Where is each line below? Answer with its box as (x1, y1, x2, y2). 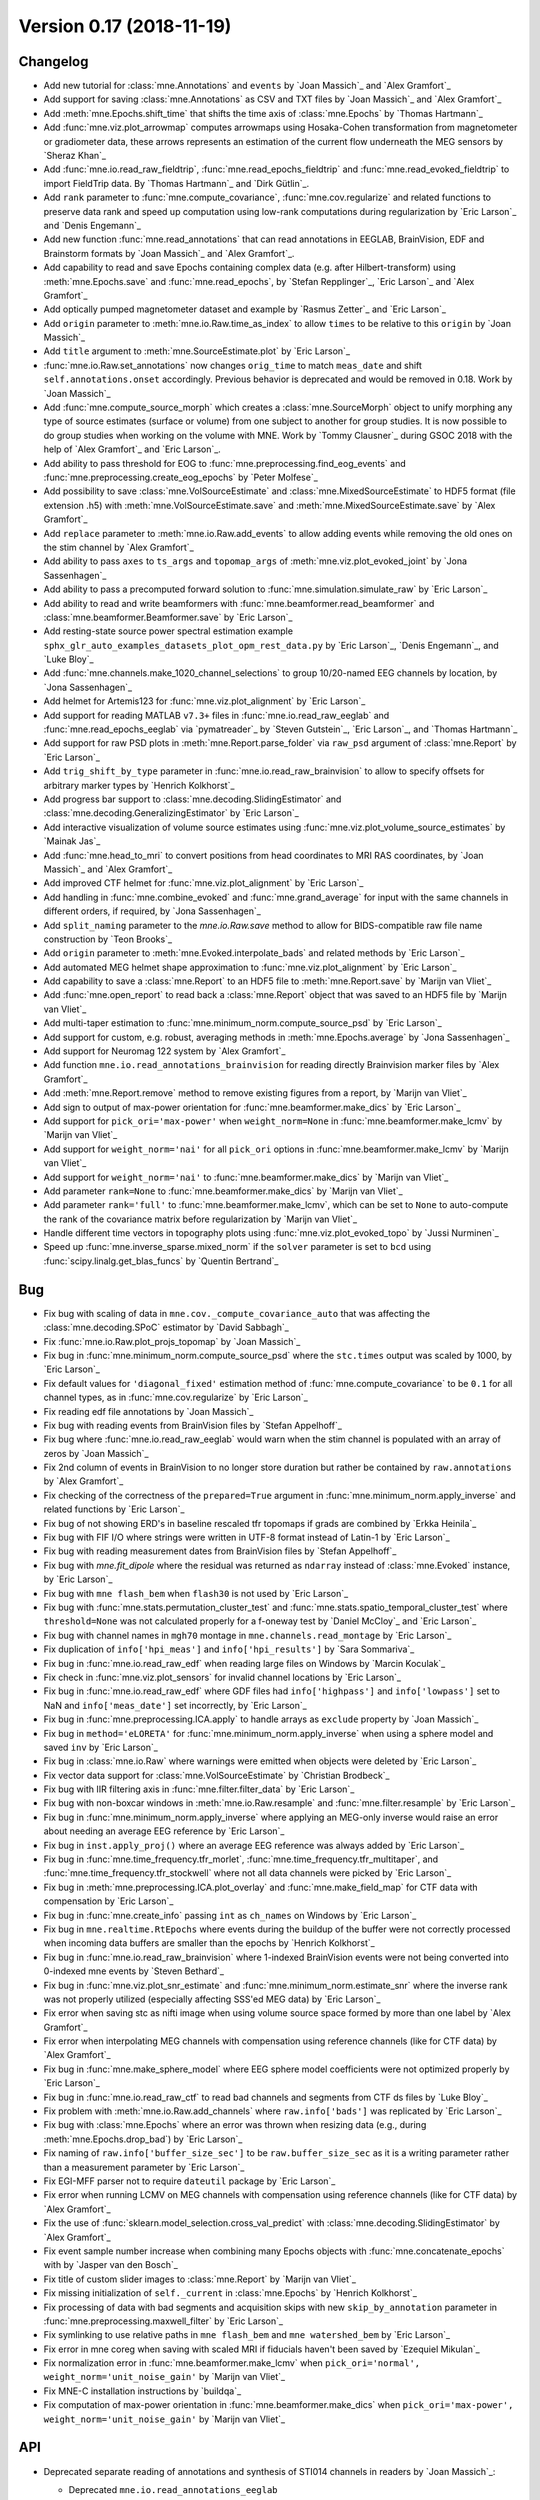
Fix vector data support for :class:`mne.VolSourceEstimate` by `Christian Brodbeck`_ (43, 1769, 390, 1781)
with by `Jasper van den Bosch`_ (43, 2259, 179, 2271)
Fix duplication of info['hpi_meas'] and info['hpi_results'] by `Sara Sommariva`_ (43, 1643, 415, 1655)
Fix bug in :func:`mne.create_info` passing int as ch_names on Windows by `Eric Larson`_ (43, 1909, 417, 1921)
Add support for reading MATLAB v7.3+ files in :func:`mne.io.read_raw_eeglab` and (43, 709, 390, 721)
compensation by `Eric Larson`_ (43, 1895, 174, 1907)
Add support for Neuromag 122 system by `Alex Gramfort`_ (43, 1045, 286, 1057)
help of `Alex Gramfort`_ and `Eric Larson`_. (43, 443, 222, 455)
